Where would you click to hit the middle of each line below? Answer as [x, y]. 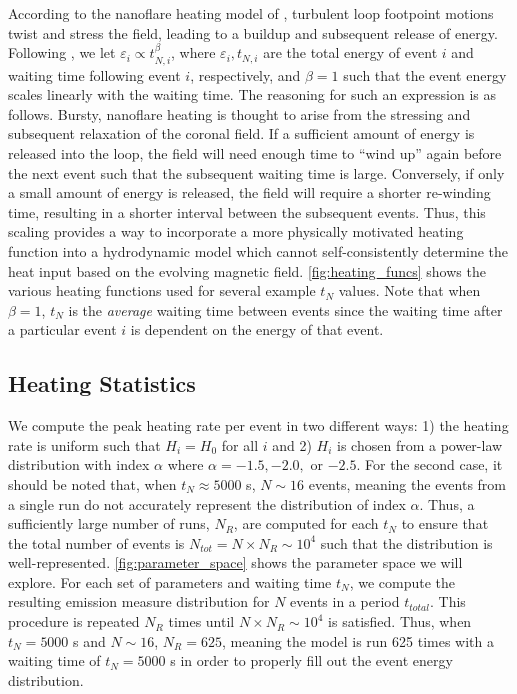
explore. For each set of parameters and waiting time [170, 581]
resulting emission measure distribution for [139, 601]
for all [240, 444]
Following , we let [62, 52]
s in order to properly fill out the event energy [311, 660]
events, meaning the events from [407, 483]
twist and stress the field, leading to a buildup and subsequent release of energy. [253, 32]
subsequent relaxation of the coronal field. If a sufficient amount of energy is [241, 133]
